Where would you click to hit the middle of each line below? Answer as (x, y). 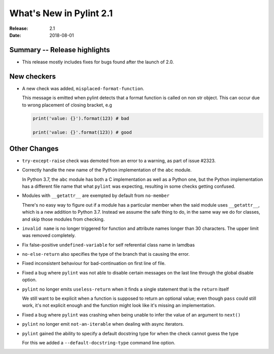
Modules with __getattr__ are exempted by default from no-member (96, 195)
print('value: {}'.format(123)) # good (82, 132)
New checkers (32, 76)
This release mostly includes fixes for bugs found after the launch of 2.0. (98, 62)
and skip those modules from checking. (63, 219)
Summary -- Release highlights (60, 50)
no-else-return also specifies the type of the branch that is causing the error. (106, 254)
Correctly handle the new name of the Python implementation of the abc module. (107, 170)
